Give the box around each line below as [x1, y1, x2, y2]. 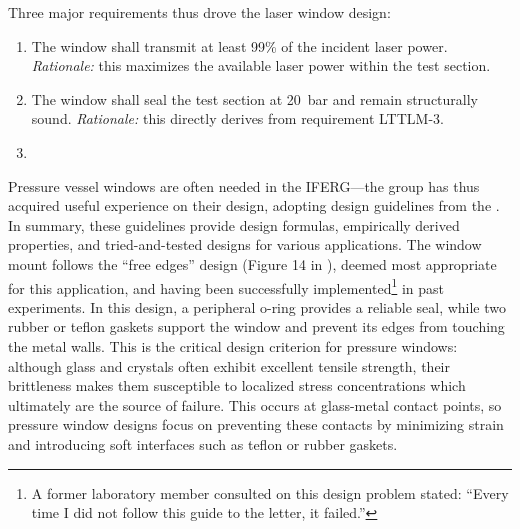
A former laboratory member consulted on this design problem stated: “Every [31, 482, 509, 503]
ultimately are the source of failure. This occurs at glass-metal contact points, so [8, 394, 502, 415]
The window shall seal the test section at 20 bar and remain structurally [31, 88, 478, 109]
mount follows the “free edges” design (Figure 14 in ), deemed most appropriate [8, 253, 497, 274]
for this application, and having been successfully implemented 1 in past [8, 274, 445, 298]
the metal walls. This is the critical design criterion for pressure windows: [8, 335, 458, 356]
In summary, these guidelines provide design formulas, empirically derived [8, 214, 460, 235]
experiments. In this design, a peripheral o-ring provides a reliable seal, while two [8, 296, 507, 317]
